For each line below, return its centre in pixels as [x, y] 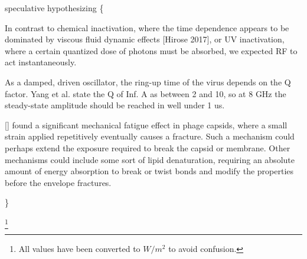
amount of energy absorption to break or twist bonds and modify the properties [149, 171]
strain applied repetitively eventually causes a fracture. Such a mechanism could [150, 136]
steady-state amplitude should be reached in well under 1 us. [115, 105]
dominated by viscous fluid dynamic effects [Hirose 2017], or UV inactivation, [145, 39]
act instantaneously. [41, 62]
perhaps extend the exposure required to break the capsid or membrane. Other [148, 147]
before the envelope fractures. [58, 182]
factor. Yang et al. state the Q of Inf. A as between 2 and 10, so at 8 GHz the [146, 93]
